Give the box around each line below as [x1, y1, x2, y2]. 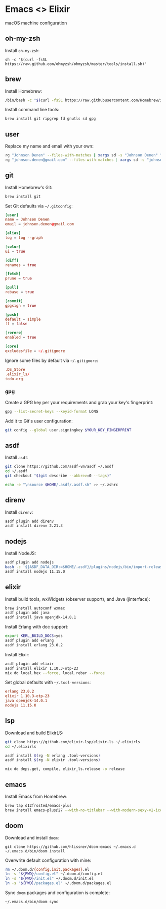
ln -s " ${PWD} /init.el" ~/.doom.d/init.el [5, 876, 94, 881]
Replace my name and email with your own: [5, 143, 94, 149]
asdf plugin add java [5, 610, 50, 615]
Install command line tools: [5, 107, 60, 113]
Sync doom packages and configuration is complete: [5, 890, 110, 896]
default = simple [5, 317, 41, 322]
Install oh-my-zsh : [5, 47, 40, 53]
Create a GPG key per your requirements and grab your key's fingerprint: [5, 399, 154, 405]
